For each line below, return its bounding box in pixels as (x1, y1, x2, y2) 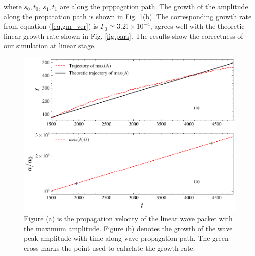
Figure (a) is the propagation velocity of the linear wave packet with (24, 213, 233, 224)
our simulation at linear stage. (4, 40, 96, 51)
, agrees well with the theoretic (150, 21, 245, 31)
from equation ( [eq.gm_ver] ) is (4, 21, 98, 31)
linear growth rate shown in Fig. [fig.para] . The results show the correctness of (4, 30, 243, 41)
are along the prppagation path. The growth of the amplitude (60, 1, 248, 11)
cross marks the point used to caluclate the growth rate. (24, 242, 195, 253)
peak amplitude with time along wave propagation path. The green (24, 233, 229, 243)
